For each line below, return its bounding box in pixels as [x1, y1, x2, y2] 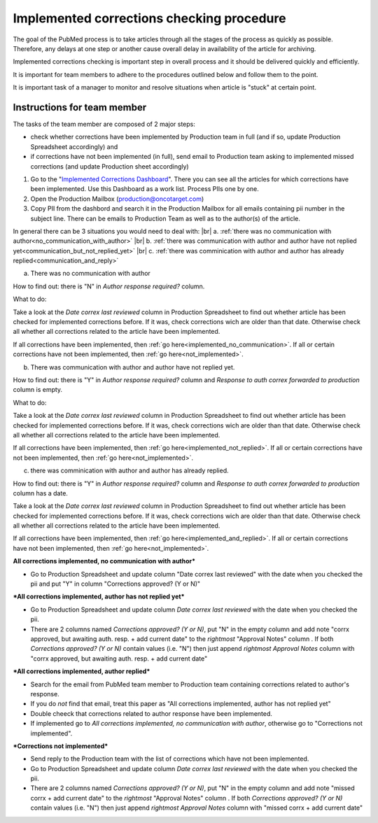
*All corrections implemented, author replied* [13, 667, 150, 675]
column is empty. [13, 386, 63, 394]
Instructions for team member [13, 101, 147, 113]
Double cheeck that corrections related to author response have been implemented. [30, 709, 273, 717]
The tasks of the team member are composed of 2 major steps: [13, 120, 196, 129]
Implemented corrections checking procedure [13, 10, 286, 26]
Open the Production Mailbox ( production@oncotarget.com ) [30, 195, 204, 203]
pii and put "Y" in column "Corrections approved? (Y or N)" [30, 579, 201, 588]
